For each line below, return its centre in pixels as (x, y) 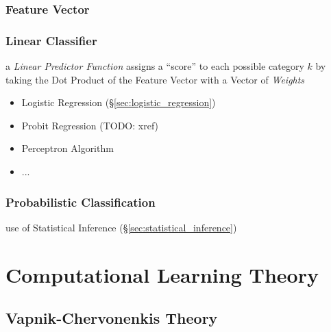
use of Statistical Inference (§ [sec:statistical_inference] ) (121, 227)
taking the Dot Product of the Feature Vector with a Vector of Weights (155, 79)
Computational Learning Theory (162, 274)
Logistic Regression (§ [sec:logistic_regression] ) (119, 102)
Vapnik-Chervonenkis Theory (112, 318)
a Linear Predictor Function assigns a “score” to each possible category (155, 66)
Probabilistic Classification (81, 202)
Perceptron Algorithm (68, 148)
